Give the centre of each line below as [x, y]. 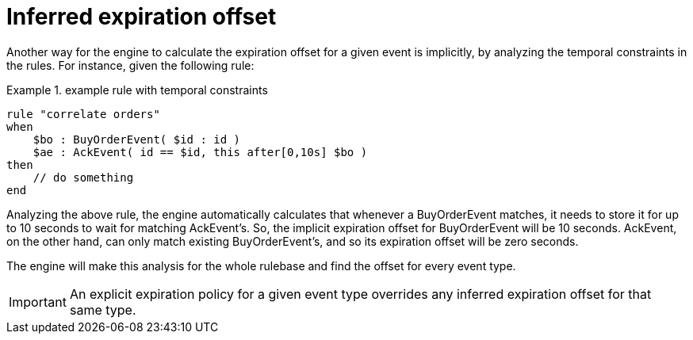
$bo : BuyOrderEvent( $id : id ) [137, 139]
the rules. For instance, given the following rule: [130, 65]
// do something [83, 177]
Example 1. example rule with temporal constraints [137, 90]
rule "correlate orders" [83, 114]
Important [38, 302]
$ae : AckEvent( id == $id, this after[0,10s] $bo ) [200, 152]
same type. [103, 309]
